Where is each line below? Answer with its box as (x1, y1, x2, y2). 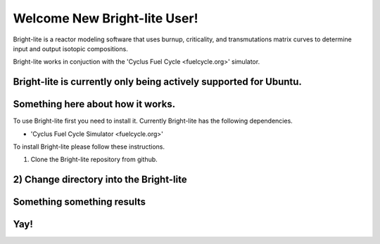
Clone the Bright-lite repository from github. (30, 155, 158, 164)
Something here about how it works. (13, 98, 176, 110)
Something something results (13, 196, 146, 208)
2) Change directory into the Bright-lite (13, 174, 187, 186)
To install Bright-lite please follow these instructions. (13, 142, 165, 151)
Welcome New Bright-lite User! (13, 11, 198, 26)
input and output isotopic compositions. (13, 44, 128, 53)
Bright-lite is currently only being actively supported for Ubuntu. (13, 76, 303, 88)
